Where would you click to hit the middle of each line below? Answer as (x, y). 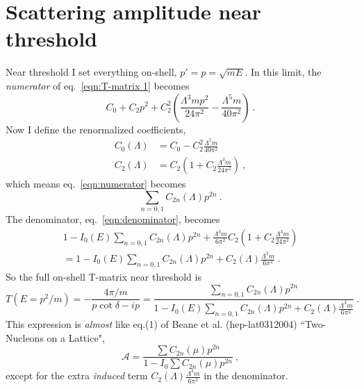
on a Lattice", (76, 337)
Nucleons (25, 337)
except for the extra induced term (77, 375)
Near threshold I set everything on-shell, (91, 72)
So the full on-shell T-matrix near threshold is (104, 276)
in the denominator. (246, 375)
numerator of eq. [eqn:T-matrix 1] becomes (98, 85)
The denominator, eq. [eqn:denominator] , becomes (113, 219)
